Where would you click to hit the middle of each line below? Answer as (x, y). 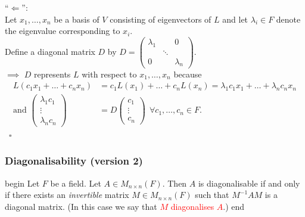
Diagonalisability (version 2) (74, 161)
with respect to (109, 74)
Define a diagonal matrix (50, 51)
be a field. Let (76, 183)
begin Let (22, 183)
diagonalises (192, 206)
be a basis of (77, 19)
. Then (175, 183)
